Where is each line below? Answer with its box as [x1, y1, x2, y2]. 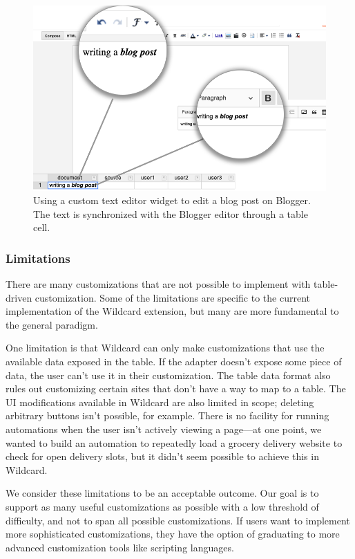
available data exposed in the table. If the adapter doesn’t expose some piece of [6, 354, 342, 369]
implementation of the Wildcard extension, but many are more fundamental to [6, 304, 339, 318]
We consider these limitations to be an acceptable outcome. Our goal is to [6, 486, 319, 500]
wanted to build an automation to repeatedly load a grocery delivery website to [6, 435, 343, 450]
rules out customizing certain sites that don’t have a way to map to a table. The [6, 381, 346, 396]
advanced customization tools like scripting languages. [6, 540, 234, 554]
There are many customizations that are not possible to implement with [6, 277, 311, 291]
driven [6, 290, 32, 304]
